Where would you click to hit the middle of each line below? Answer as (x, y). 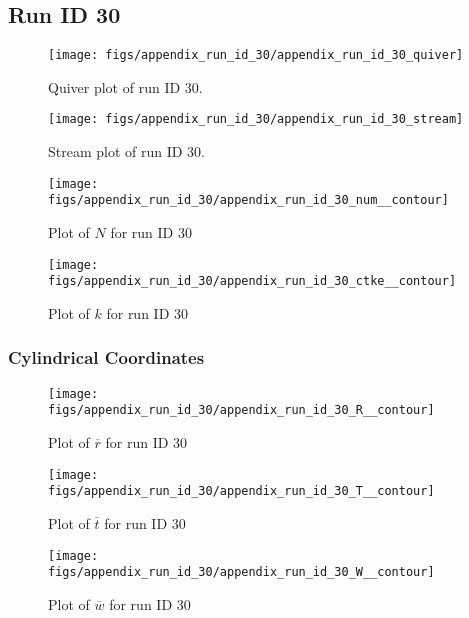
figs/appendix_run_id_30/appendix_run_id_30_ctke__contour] (252, 281)
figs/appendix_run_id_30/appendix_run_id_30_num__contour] (248, 200)
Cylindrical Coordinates (106, 357)
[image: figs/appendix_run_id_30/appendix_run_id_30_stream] (256, 119)
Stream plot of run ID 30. (127, 151)
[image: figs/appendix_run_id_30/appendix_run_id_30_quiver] (256, 55)
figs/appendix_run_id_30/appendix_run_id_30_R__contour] (241, 410)
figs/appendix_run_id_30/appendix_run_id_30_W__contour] (241, 572)
